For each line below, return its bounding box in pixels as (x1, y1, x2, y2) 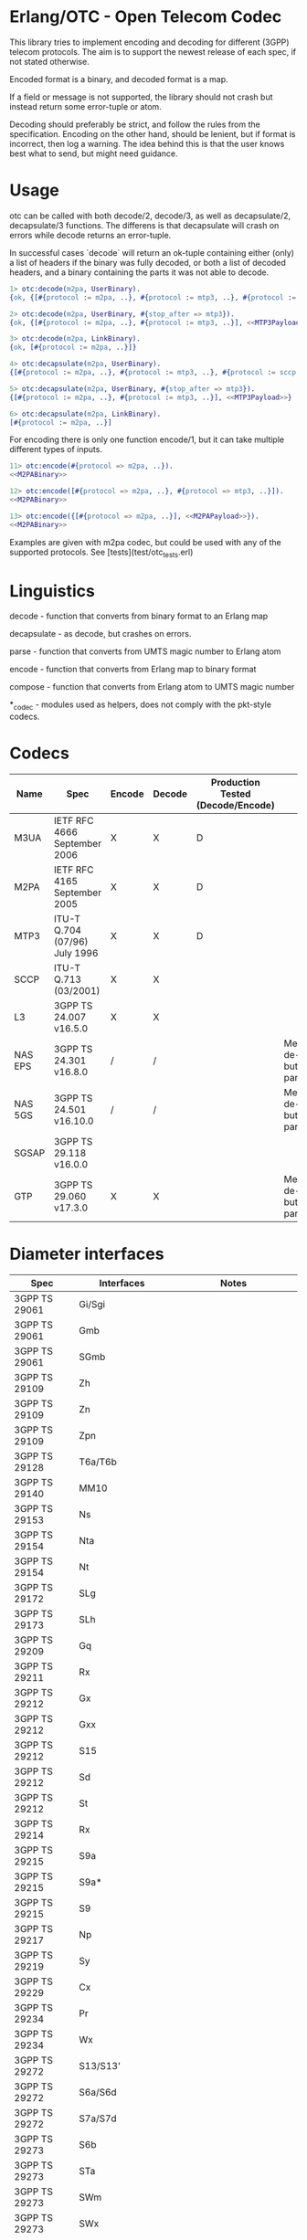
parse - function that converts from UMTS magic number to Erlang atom (9, 646, 281, 657)
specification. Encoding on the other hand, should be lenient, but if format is (9, 128, 296, 139)
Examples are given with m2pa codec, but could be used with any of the (9, 536, 281, 547)
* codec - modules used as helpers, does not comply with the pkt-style (9, 699, 272, 713)
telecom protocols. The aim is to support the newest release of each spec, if (9, 46, 297, 57)
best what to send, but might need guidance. (9, 148, 178, 159)
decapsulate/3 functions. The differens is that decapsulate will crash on (9, 219, 280, 230)
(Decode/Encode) (196, 799, 276, 812)
